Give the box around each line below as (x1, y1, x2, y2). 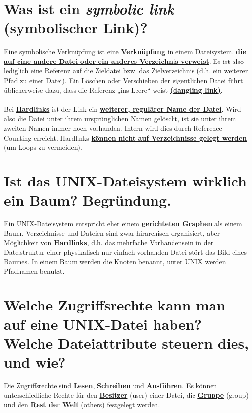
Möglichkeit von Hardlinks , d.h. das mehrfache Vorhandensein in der (4, 237, 213, 248)
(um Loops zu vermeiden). (4, 142, 82, 152)
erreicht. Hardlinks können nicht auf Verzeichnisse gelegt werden (34, 132, 247, 143)
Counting (4, 132, 32, 143)
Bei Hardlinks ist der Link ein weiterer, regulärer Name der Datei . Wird (4, 103, 241, 114)
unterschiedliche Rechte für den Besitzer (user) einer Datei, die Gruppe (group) (4, 390, 249, 400)
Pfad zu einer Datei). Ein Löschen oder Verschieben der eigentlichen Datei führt (4, 75, 243, 85)
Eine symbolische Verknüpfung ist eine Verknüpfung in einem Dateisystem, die (4, 46, 246, 57)
